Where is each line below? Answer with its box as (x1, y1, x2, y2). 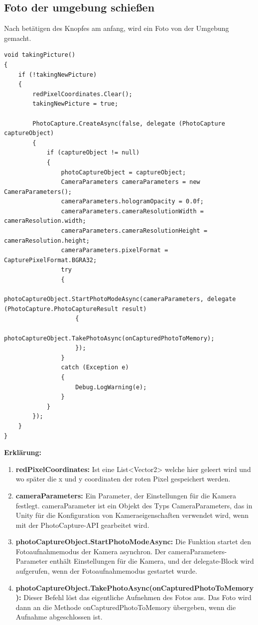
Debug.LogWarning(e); (75, 383, 147, 391)
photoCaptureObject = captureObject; (61, 168, 186, 176)
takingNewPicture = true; (32, 100, 119, 108)
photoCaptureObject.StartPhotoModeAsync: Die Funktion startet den (15, 536, 252, 547)
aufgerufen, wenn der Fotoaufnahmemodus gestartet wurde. (15, 566, 197, 576)
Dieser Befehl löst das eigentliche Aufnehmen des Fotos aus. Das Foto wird (23, 592, 252, 603)
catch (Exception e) (61, 364, 129, 371)
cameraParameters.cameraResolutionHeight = (61, 227, 208, 235)
